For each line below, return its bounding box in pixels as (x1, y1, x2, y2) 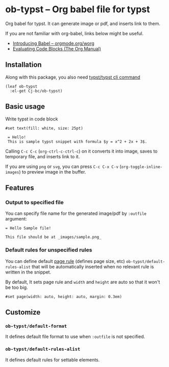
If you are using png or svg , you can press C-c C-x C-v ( (5, 163, 122, 169)
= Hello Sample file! (5, 226, 52, 231)
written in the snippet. (5, 269, 52, 275)
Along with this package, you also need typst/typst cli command (5, 74, 140, 80)
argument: (5, 216, 27, 222)
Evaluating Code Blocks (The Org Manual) (12, 45, 101, 52)
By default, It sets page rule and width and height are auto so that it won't (5, 279, 160, 285)
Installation (5, 60, 42, 69)
